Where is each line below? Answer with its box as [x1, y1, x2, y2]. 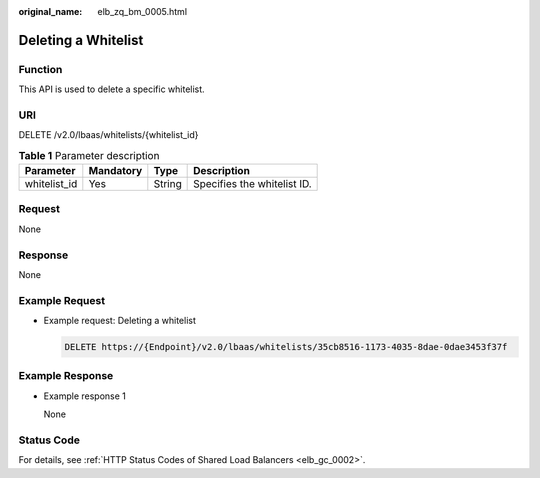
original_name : [18, 6, 83, 17]
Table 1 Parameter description [18, 148, 160, 162]
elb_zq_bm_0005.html [97, 6, 188, 17]
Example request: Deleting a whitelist [43, 315, 197, 327]
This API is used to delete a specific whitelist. [18, 83, 205, 95]
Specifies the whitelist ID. [193, 177, 312, 191]
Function [18, 62, 63, 76]
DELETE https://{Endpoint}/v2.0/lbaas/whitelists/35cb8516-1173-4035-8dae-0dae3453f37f [64, 341, 508, 353]
